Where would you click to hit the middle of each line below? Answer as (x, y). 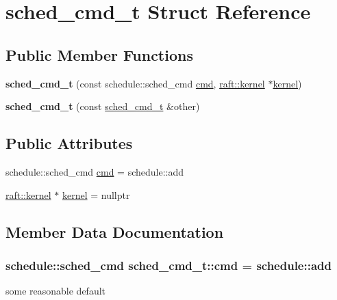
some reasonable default (56, 291)
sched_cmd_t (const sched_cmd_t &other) (103, 106)
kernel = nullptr (96, 194)
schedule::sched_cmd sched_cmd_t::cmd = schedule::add (168, 265)
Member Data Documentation (115, 231)
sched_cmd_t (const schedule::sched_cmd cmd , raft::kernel (135, 83)
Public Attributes (69, 143)
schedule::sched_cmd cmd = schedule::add (95, 171)
